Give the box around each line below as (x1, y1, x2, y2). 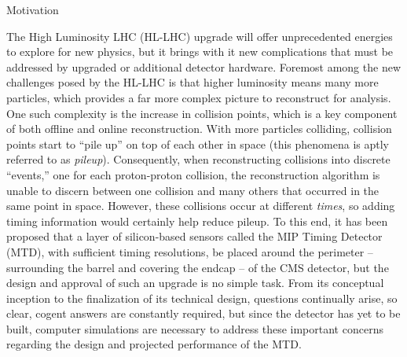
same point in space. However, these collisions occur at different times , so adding (6, 197, 395, 214)
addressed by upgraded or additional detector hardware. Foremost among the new (6, 58, 401, 75)
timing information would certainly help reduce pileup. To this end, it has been (6, 212, 388, 229)
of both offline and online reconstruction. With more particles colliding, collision (6, 120, 392, 137)
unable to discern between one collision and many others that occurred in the (6, 182, 379, 198)
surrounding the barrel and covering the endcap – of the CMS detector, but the (6, 259, 389, 275)
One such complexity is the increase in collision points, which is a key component (6, 105, 398, 121)
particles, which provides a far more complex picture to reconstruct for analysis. (6, 89, 391, 105)
